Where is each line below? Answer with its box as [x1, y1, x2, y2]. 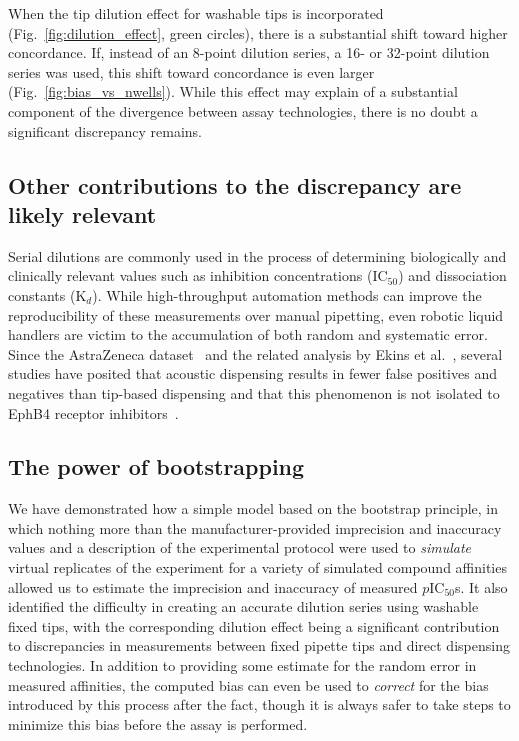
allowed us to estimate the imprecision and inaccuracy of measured [8, 576, 418, 597]
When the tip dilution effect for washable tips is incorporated [8, 3, 384, 23]
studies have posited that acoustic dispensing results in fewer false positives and [8, 363, 497, 384]
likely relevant [8, 198, 157, 229]
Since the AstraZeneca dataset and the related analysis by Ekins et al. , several [8, 343, 503, 364]
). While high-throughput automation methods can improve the [92, 284, 482, 305]
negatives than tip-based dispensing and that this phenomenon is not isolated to [8, 382, 500, 403]
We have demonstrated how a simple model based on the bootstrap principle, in [8, 498, 499, 519]
